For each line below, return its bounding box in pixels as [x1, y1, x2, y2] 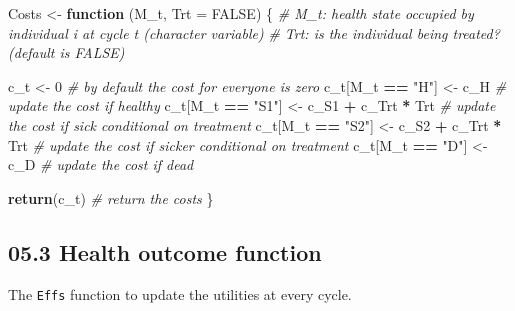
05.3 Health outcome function [8, 236, 322, 267]
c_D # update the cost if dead [8, 154, 194, 175]
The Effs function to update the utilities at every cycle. [8, 283, 352, 304]
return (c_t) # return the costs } [8, 187, 214, 208]
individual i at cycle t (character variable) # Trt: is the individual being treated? [8, 22, 500, 43]
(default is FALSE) [8, 42, 125, 63]
